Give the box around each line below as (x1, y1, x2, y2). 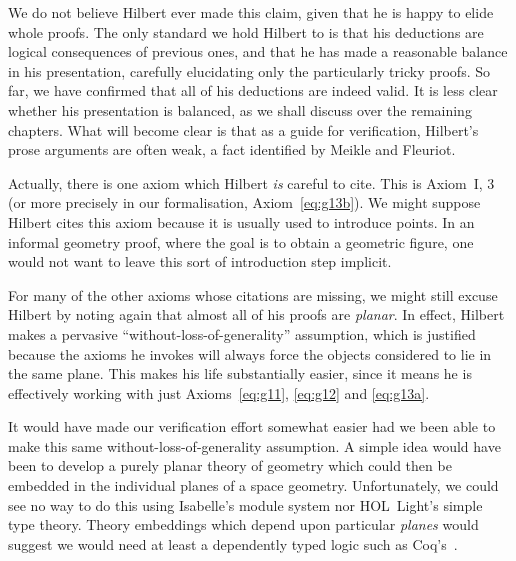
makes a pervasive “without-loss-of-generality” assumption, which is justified (8, 323, 476, 344)
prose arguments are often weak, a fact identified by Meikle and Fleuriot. (8, 139, 456, 160)
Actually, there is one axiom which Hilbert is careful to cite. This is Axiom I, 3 (8, 172, 495, 193)
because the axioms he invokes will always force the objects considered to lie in (8, 343, 492, 364)
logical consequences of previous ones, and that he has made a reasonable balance (8, 41, 508, 62)
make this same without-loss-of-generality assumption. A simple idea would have (8, 435, 501, 456)
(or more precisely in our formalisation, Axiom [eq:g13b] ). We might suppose (8, 192, 481, 213)
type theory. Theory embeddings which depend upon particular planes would (8, 514, 479, 535)
